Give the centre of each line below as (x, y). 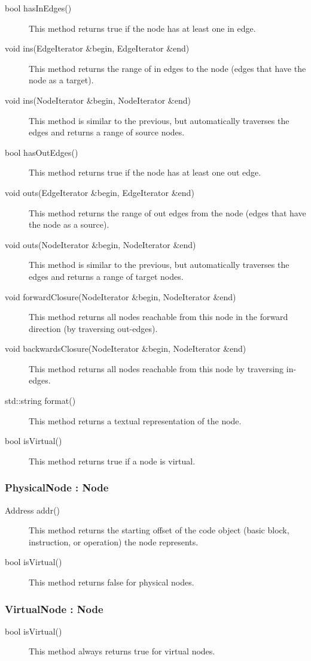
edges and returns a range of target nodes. (106, 276)
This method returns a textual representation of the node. (135, 420)
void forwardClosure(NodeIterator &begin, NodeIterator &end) (121, 296)
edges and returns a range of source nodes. (107, 132)
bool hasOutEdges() (42, 152)
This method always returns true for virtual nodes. (122, 651)
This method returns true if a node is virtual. (112, 461)
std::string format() (40, 401)
